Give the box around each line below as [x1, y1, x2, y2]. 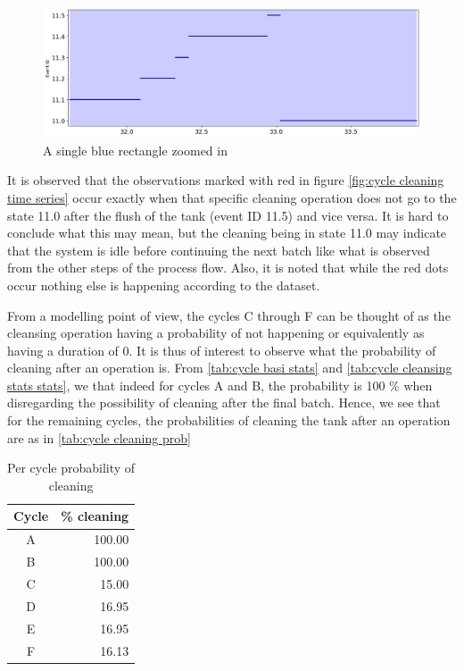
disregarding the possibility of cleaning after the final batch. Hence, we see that [7, 393, 441, 412]
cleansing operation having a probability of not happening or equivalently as [7, 323, 425, 342]
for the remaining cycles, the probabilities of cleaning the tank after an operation [7, 411, 451, 430]
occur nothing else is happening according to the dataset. [7, 275, 320, 294]
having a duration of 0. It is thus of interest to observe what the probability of [7, 340, 436, 359]
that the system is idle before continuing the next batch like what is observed [7, 240, 430, 259]
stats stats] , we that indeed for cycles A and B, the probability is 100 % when [7, 375, 433, 394]
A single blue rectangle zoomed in [43, 140, 228, 159]
